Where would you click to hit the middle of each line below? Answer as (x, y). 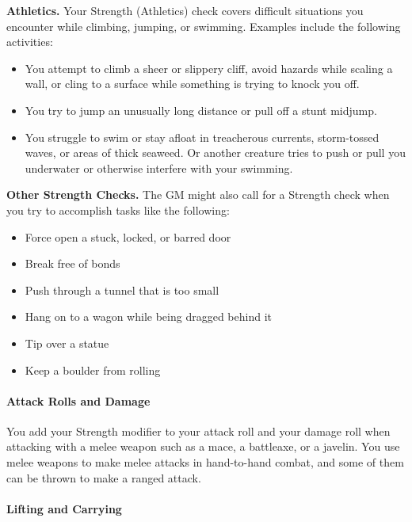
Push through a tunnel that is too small (122, 290)
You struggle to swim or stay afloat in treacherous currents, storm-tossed (202, 137)
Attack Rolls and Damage (78, 400)
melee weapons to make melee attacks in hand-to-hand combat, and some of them (205, 462)
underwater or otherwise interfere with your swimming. (159, 168)
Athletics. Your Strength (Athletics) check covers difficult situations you (185, 10)
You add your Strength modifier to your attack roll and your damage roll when (198, 431)
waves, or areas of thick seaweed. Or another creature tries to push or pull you (215, 152)
